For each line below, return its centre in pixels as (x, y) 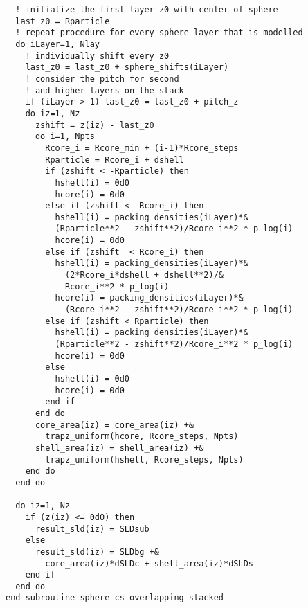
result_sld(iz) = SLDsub (92, 529)
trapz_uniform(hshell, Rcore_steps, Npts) (144, 459)
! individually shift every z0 (97, 56)
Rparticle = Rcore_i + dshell (115, 160)
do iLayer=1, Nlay (58, 44)
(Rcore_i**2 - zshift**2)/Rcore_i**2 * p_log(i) (179, 310)
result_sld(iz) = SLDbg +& (97, 552)
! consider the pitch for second (102, 79)
